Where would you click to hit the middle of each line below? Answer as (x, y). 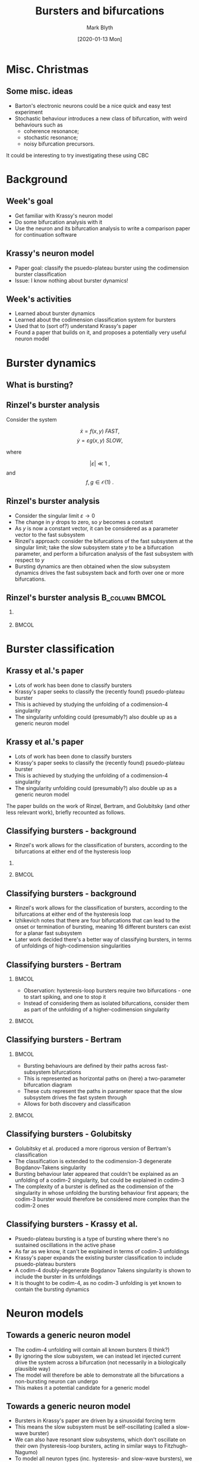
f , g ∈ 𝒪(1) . (100, 482)
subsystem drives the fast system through (75, 1097)
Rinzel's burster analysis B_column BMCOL (86, 597)
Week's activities (39, 299)
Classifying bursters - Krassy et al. (72, 1224)
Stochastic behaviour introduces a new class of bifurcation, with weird (101, 118)
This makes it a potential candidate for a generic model (82, 1387)
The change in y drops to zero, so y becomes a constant (84, 522)
